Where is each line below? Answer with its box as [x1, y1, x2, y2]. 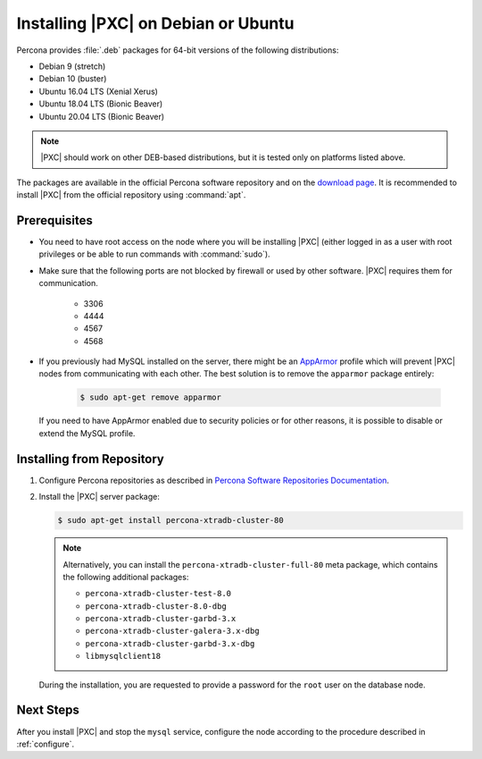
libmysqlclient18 [85, 651, 161, 662]
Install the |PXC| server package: [38, 492, 160, 502]
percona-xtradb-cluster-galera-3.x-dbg [85, 626, 260, 637]
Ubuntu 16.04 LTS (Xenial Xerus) [38, 86, 158, 97]
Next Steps [16, 703, 79, 718]
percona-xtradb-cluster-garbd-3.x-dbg [85, 638, 255, 648]
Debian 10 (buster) [38, 73, 107, 84]
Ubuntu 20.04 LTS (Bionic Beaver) [38, 111, 165, 122]
